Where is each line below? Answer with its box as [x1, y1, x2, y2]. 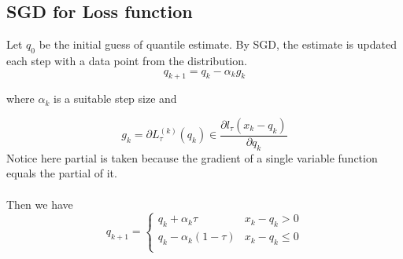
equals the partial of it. [6, 165, 117, 181]
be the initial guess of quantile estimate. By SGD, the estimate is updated [39, 36, 397, 53]
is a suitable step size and [54, 90, 177, 107]
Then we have [6, 195, 73, 212]
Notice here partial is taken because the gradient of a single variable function [6, 149, 378, 166]
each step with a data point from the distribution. [6, 53, 247, 68]
